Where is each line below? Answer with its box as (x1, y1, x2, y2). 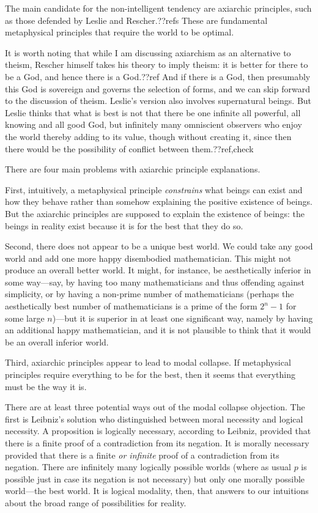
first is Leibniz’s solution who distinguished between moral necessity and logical (5, 412, 303, 425)
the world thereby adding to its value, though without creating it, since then (5, 130, 292, 142)
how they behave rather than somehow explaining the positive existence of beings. (5, 195, 312, 208)
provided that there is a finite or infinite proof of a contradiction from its (5, 448, 279, 461)
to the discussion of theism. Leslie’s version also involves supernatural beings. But (5, 94, 312, 107)
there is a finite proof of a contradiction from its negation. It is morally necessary (5, 437, 309, 449)
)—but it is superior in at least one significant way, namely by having (52, 311, 313, 324)
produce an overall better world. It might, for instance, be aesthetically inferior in (5, 264, 311, 276)
